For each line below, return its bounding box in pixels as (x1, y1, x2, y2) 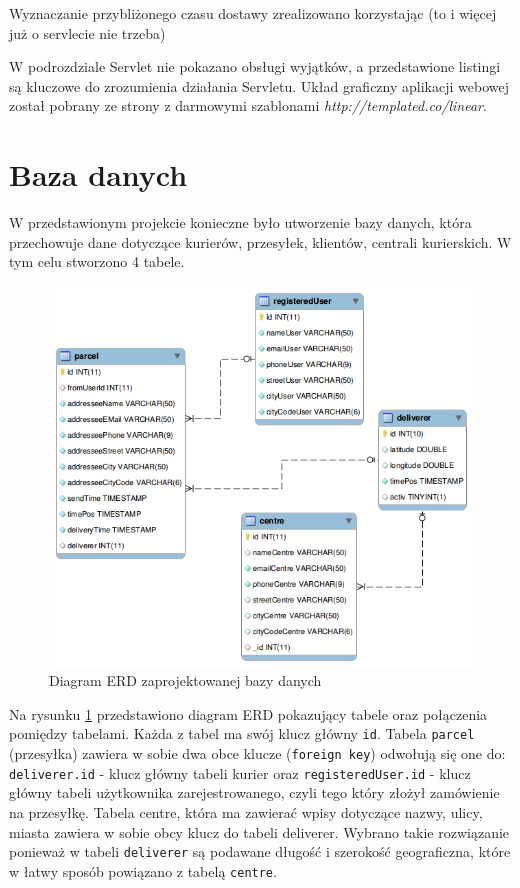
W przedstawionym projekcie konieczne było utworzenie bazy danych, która (9, 212, 472, 233)
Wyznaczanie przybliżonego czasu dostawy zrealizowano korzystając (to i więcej (9, 3, 497, 23)
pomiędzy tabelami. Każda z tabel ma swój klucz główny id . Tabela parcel (9, 723, 475, 744)
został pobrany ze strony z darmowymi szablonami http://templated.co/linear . (9, 95, 487, 116)
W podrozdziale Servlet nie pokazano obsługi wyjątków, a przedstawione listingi (9, 56, 501, 77)
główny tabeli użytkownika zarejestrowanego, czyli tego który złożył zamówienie (9, 782, 500, 803)
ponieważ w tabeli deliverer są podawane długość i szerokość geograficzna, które (9, 841, 511, 862)
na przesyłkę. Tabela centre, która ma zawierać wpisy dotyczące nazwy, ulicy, (9, 801, 483, 822)
